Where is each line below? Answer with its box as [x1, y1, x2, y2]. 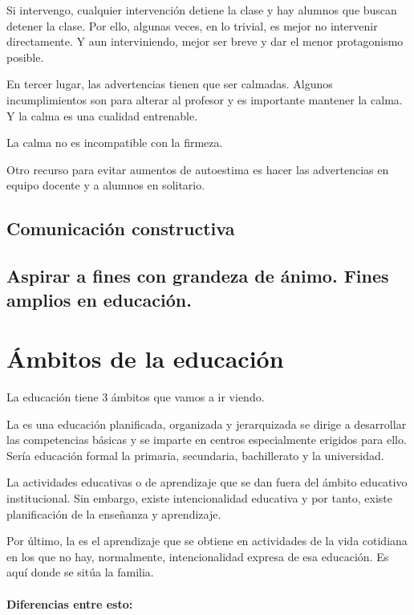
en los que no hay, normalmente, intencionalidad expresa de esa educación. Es [6, 548, 389, 564]
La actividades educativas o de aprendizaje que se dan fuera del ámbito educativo [6, 474, 408, 491]
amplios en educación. [6, 287, 192, 312]
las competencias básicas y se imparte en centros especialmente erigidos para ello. [6, 431, 407, 448]
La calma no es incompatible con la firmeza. [6, 134, 223, 151]
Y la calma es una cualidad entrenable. [6, 107, 198, 124]
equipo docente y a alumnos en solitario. [6, 177, 205, 193]
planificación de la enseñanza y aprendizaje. [6, 505, 221, 522]
